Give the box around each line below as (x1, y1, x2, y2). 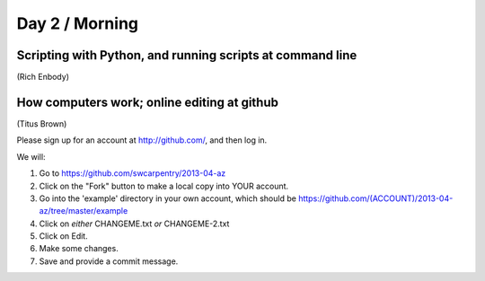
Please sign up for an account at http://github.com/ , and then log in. (16, 135, 268, 145)
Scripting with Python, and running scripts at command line (16, 48, 357, 63)
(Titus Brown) (16, 118, 67, 129)
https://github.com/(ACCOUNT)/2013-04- (297, 193, 454, 204)
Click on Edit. (39, 231, 89, 241)
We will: (16, 151, 46, 162)
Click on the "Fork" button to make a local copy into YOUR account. (39, 180, 289, 191)
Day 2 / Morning (16, 13, 139, 33)
